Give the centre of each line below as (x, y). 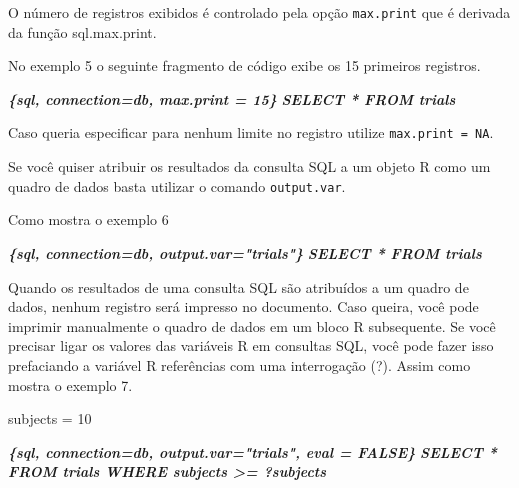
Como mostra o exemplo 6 (88, 219)
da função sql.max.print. (82, 31)
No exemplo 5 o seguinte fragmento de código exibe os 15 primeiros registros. (244, 65)
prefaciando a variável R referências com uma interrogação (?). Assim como (239, 364)
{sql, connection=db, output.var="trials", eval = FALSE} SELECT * (252, 451)
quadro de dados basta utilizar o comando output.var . (177, 185)
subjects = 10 (50, 418)
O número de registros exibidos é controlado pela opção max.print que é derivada (259, 12)
